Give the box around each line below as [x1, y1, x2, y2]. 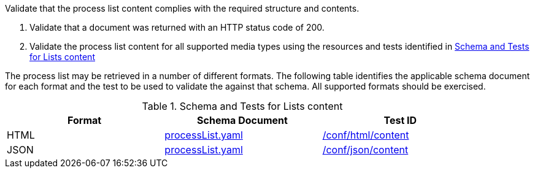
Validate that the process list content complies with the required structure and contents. [5, 3, 360, 13]
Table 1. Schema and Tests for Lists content [142, 100, 343, 112]
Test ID [383, 114, 417, 126]
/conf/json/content [322, 144, 409, 156]
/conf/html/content [322, 129, 409, 141]
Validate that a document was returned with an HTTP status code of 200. [29, 22, 325, 33]
